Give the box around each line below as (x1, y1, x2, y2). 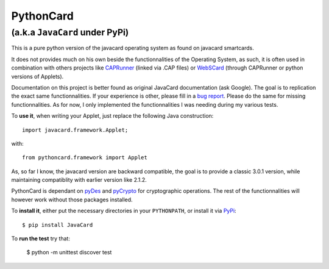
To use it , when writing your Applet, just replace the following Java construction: (11, 112, 214, 120)
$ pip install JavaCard (22, 221, 93, 228)
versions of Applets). (11, 73, 64, 80)
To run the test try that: (11, 235, 70, 242)
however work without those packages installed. (11, 196, 133, 203)
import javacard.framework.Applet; (22, 126, 129, 134)
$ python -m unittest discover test (26, 249, 112, 256)
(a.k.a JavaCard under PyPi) (11, 27, 129, 38)
